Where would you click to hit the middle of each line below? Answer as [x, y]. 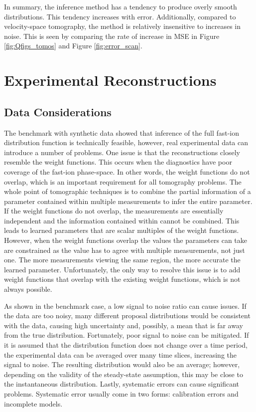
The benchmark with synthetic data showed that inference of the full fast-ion [122, 132]
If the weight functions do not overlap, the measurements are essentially [114, 211]
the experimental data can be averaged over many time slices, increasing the [120, 354]
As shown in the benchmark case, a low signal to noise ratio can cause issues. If [125, 306]
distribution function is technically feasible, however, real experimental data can [126, 142]
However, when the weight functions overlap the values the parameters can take [126, 240]
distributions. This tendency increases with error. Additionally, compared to [120, 16]
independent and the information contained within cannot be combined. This [122, 220]
